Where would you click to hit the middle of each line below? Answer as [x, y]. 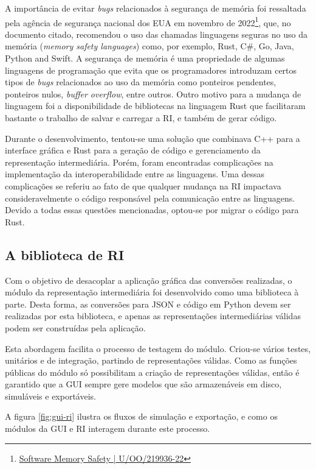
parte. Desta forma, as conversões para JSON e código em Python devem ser [148, 304]
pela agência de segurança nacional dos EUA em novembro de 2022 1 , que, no [148, 21]
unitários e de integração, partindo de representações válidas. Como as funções [151, 360]
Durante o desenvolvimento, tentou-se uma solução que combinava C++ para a [153, 138]
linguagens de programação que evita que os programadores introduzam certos [151, 70]
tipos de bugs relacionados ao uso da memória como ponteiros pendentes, [141, 82]
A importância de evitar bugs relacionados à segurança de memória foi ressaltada [156, 8]
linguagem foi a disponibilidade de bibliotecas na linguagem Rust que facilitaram [155, 106]
